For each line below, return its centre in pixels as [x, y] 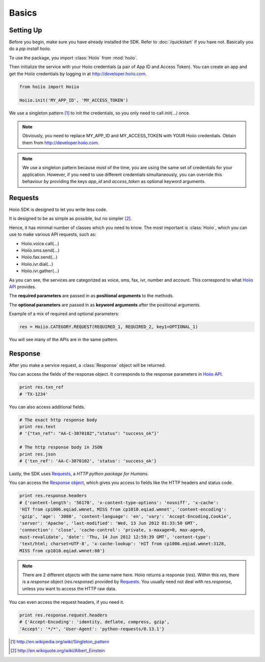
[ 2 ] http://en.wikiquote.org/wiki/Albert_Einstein [58, 651]
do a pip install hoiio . [30, 49]
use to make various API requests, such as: [53, 234]
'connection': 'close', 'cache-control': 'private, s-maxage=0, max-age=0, [113, 530]
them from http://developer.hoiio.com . [61, 143]
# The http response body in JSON [61, 447]
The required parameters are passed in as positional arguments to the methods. [92, 296]
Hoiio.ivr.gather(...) [40, 271]
